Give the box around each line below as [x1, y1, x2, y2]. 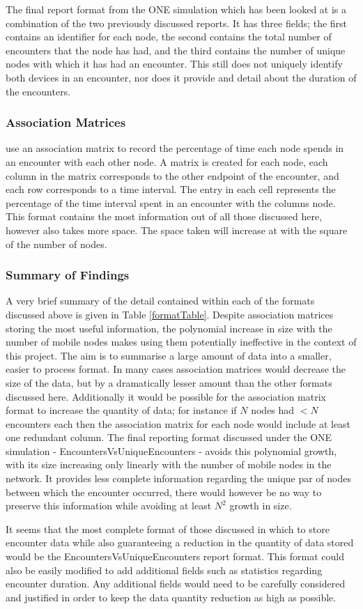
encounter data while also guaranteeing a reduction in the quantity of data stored [6, 535, 354, 550]
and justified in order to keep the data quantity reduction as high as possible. [6, 589, 337, 604]
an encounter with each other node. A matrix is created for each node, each [6, 154, 328, 169]
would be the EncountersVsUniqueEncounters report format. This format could [6, 549, 344, 564]
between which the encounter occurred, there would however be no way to [6, 484, 322, 499]
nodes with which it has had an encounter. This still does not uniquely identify [6, 56, 343, 71]
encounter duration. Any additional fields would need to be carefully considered [6, 576, 346, 591]
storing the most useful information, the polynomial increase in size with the [6, 321, 332, 335]
